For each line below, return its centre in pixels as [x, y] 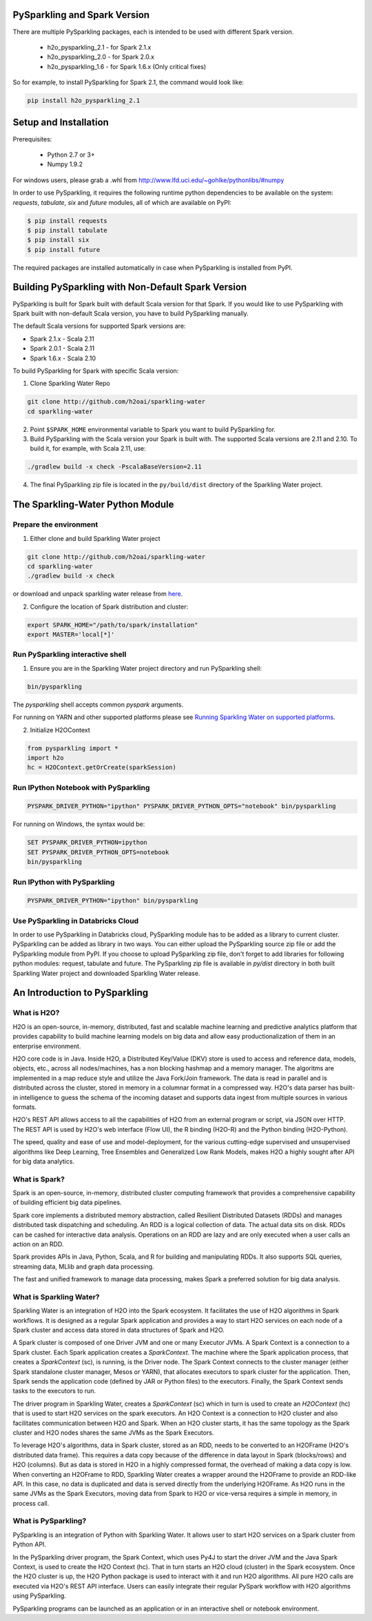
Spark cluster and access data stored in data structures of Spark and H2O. [118, 1330]
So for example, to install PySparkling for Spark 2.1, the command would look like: [128, 82]
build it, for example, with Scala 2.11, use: [88, 449]
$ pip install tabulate [68, 230]
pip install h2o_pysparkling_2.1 [84, 101]
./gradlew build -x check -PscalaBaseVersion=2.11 [115, 467]
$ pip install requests [68, 220]
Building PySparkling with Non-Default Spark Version [130, 287]
